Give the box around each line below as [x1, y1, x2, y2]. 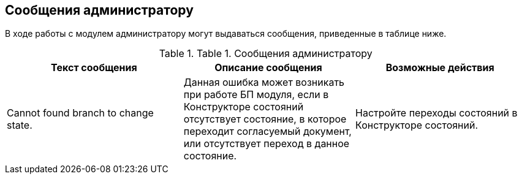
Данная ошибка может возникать [183, 76, 345, 89]
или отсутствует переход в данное [183, 137, 350, 150]
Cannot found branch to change [7, 107, 154, 120]
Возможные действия [385, 61, 494, 74]
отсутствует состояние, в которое [183, 113, 347, 126]
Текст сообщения [51, 61, 137, 74]
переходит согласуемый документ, [183, 125, 352, 138]
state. [7, 119, 32, 132]
